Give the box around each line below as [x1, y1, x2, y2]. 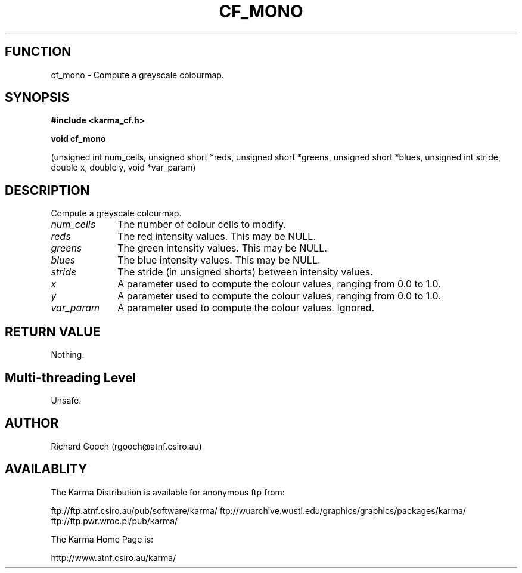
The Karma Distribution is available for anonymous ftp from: [51, 487, 285, 497]
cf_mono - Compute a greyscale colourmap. [51, 69, 224, 80]
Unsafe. [51, 395, 82, 405]
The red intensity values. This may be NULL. [117, 230, 316, 243]
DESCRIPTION [5, 182, 90, 198]
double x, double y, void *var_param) [51, 162, 196, 173]
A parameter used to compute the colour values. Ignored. [117, 302, 375, 314]
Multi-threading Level [5, 370, 136, 385]
